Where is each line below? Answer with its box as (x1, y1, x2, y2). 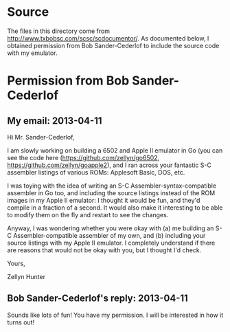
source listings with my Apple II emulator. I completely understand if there (7, 239, 216, 247)
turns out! (7, 318, 35, 327)
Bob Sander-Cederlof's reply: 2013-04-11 (7, 293, 189, 305)
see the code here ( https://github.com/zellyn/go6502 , (7, 153, 160, 162)
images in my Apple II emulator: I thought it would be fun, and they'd (7, 196, 200, 204)
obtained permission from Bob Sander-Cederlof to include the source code (7, 41, 220, 49)
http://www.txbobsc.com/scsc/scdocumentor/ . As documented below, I (7, 34, 209, 42)
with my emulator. (7, 49, 58, 57)
